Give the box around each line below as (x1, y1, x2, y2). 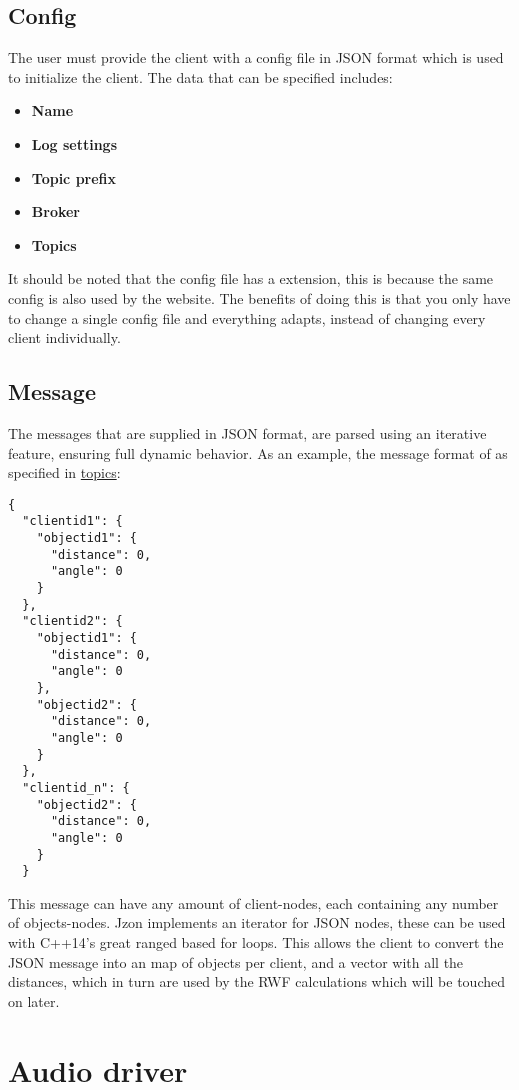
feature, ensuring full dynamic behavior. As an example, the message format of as (8, 442, 508, 463)
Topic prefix (31, 167, 117, 188)
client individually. (8, 327, 121, 348)
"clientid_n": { (22, 780, 130, 795)
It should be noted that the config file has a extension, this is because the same (8, 268, 494, 289)
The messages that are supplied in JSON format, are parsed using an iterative (8, 422, 487, 443)
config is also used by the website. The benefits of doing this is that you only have (8, 287, 511, 308)
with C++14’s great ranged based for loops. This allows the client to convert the (8, 932, 504, 952)
